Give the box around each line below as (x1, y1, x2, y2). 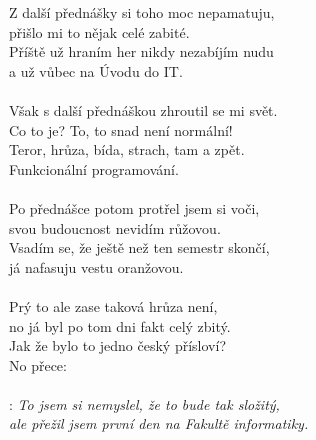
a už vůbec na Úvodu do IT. (9, 60, 183, 81)
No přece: (9, 354, 67, 375)
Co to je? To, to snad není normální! (9, 119, 233, 140)
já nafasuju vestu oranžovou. (9, 256, 184, 277)
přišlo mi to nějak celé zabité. (9, 21, 190, 42)
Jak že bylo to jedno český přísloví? (9, 335, 226, 356)
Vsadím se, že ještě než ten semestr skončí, (9, 237, 270, 258)
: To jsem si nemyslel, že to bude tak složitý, (9, 393, 280, 414)
